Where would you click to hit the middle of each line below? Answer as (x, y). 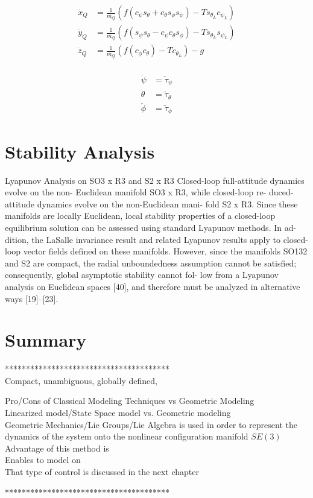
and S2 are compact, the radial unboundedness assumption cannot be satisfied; (151, 263)
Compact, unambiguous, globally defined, (81, 380)
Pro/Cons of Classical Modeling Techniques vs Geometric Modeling (130, 401)
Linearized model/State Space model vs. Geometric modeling (118, 413)
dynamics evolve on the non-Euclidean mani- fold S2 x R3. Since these (167, 203)
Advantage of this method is (57, 448)
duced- (281, 192)
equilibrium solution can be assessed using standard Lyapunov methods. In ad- (151, 227)
